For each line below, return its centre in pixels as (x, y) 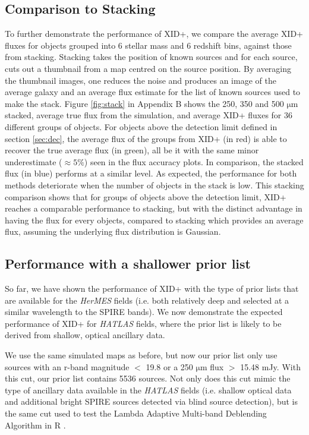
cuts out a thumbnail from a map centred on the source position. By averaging (148, 68)
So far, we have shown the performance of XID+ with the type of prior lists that (152, 289)
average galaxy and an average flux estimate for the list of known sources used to (153, 92)
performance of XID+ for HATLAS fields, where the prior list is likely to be (143, 323)
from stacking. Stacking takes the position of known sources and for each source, (151, 57)
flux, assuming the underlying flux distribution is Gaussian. (113, 231)
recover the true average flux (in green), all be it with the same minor (132, 150)
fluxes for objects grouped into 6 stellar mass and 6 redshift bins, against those (148, 45)
